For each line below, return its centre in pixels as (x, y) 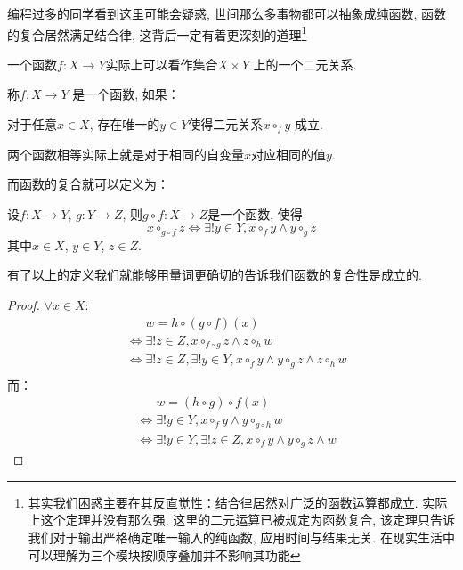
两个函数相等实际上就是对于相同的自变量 (126, 154)
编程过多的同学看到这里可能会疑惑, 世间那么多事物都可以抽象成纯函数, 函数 (227, 13)
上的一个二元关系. (305, 64)
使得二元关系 (226, 124)
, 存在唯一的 (125, 124)
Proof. (24, 305)
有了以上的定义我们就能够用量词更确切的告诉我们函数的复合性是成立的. (215, 275)
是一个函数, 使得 (255, 213)
